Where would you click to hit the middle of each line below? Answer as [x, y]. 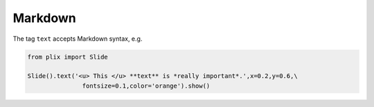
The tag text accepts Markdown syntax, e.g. [78, 39]
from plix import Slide [68, 57]
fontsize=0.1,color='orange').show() [146, 86]
